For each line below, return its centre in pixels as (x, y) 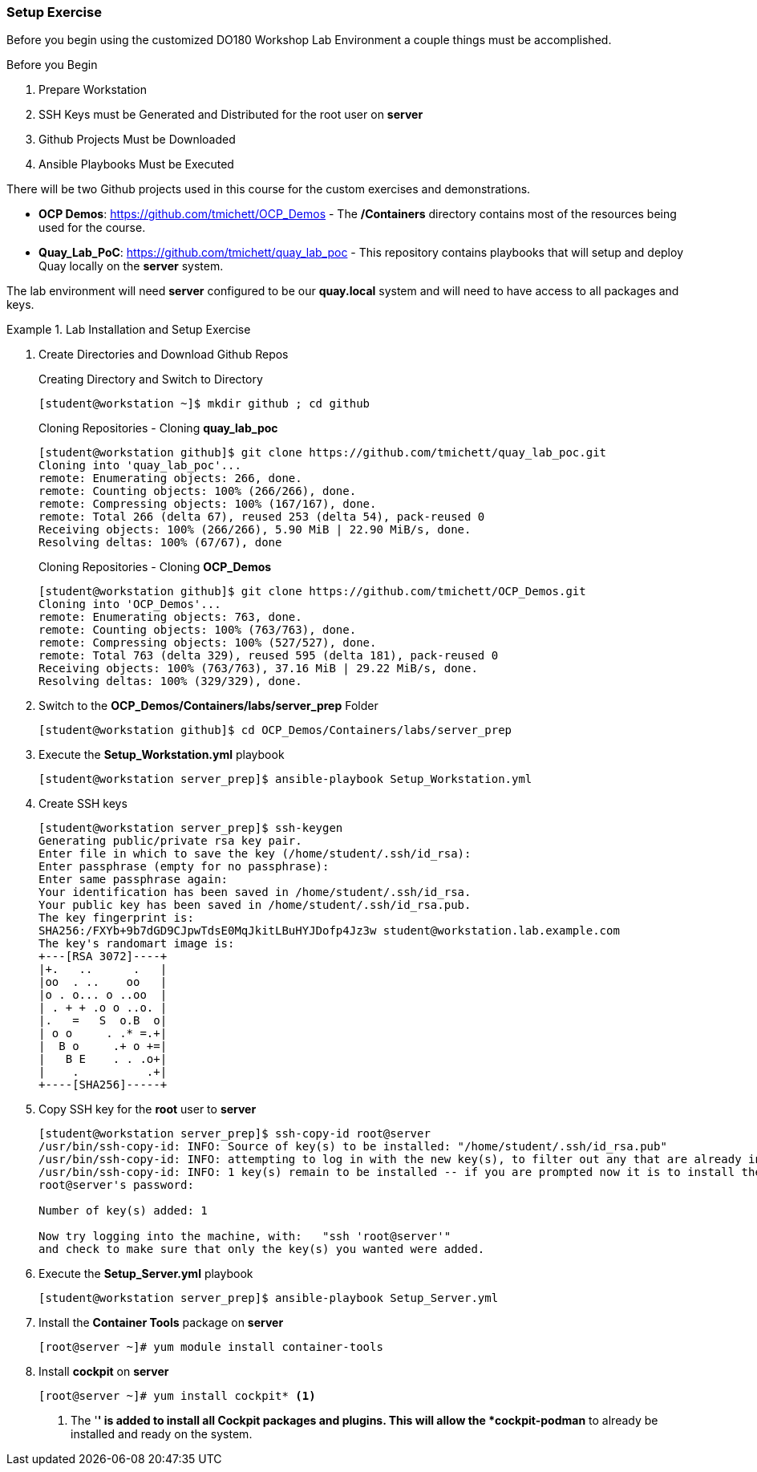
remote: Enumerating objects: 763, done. (170, 617)
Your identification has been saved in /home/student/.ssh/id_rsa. (255, 892)
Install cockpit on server (104, 1372)
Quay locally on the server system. (131, 266)
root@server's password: (116, 1185)
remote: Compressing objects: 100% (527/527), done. (208, 643)
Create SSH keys (83, 804)
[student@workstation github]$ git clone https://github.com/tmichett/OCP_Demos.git (312, 592)
